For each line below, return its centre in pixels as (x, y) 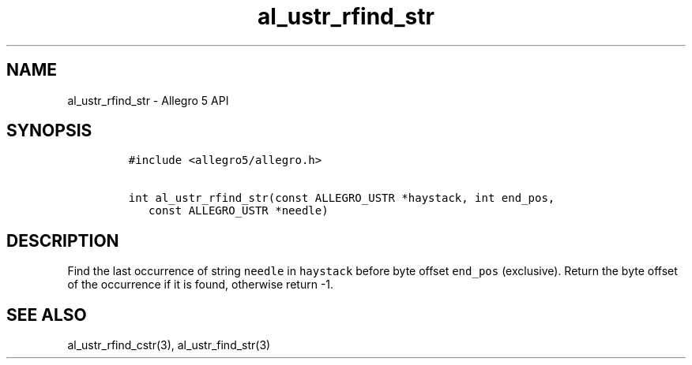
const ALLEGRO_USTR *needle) (239, 211)
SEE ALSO (47, 315)
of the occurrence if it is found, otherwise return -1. (201, 285)
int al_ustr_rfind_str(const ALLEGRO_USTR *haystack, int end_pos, (342, 198)
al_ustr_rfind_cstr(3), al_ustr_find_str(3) (169, 345)
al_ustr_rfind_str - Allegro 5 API (148, 100)
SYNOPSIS (49, 131)
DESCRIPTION (63, 240)
